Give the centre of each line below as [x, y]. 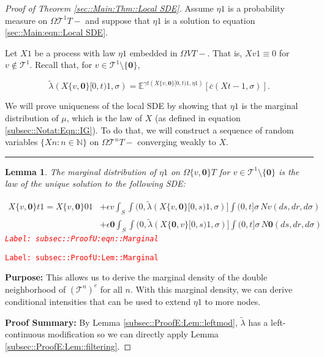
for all [111, 289]
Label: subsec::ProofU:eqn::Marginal [82, 239]
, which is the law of [104, 118]
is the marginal [270, 106]
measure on [26, 20]
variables [21, 142]
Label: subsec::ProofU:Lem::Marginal [82, 257]
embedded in [153, 52]
